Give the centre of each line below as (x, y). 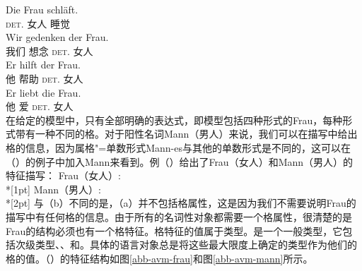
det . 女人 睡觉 (38, 23)
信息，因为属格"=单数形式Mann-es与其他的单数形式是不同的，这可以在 (188, 147)
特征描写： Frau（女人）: (63, 175)
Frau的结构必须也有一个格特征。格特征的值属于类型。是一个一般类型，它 (174, 230)
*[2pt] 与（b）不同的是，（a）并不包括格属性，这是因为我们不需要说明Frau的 (181, 203)
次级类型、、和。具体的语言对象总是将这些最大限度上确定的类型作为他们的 (186, 245)
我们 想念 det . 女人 (49, 50)
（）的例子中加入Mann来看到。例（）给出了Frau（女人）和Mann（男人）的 (180, 161)
